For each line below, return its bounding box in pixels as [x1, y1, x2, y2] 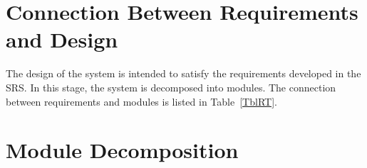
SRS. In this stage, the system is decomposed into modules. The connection [6, 79, 336, 94]
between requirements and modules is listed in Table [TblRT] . [6, 94, 277, 108]
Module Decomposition [6, 135, 239, 164]
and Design [6, 25, 118, 54]
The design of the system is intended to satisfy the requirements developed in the [6, 66, 361, 81]
